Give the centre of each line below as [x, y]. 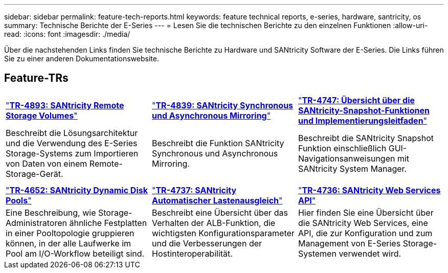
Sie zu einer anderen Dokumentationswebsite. [82, 59]
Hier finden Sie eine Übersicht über [366, 212]
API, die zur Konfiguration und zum [365, 233]
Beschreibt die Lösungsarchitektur [72, 133]
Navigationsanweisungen [346, 158]
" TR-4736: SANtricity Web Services [369, 190]
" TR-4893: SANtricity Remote [65, 105]
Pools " [19, 200]
